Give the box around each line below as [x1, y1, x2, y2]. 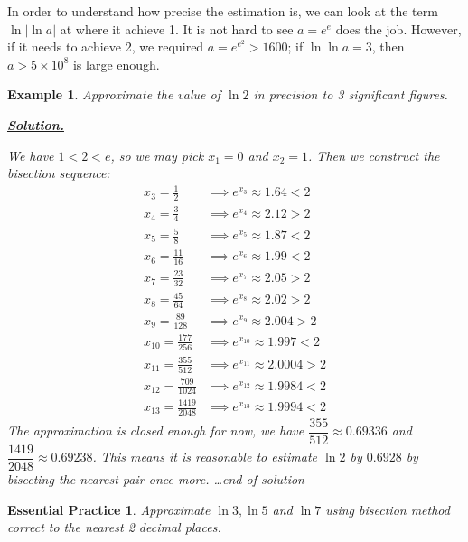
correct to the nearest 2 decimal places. [7, 518, 221, 537]
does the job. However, [335, 19, 462, 38]
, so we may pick [110, 145, 204, 164]
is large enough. [72, 54, 160, 73]
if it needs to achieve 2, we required [7, 37, 204, 56]
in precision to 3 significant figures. [253, 85, 448, 104]
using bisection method [325, 500, 450, 519]
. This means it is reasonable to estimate [92, 447, 318, 466]
